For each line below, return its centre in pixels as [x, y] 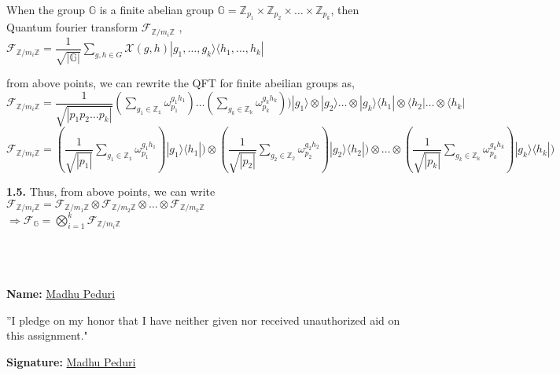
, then [345, 9]
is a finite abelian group [157, 9]
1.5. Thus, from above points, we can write [111, 191]
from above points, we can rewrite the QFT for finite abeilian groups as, [181, 83]
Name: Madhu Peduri [61, 294]
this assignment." [47, 335]
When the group [46, 9]
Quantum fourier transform [72, 27]
